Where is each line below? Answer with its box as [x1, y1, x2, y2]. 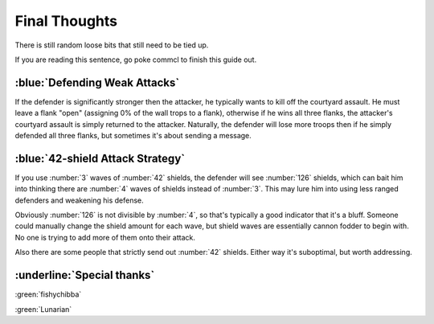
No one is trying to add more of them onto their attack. [14, 232, 196, 242]
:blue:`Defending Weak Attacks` [14, 76, 180, 89]
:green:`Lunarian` [14, 304, 72, 314]
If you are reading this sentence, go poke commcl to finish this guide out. [14, 55, 257, 64]
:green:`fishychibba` [14, 289, 82, 299]
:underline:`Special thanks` [14, 269, 155, 282]
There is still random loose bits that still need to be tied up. [14, 40, 209, 50]
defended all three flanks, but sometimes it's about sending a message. [14, 131, 252, 141]
